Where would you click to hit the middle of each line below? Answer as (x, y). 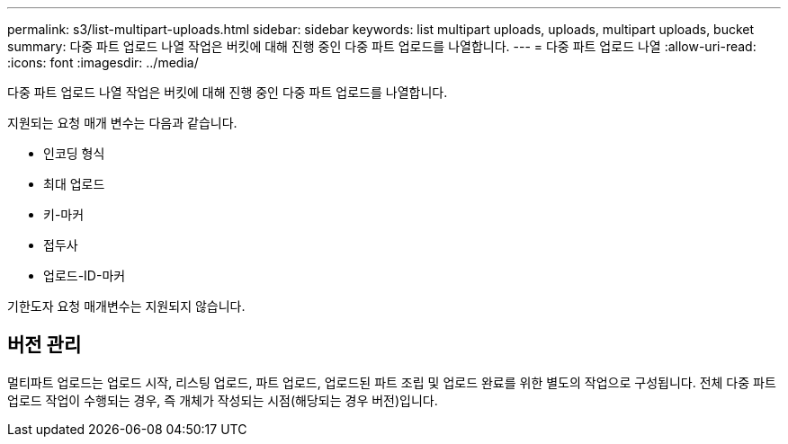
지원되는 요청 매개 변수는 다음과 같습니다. (122, 123)
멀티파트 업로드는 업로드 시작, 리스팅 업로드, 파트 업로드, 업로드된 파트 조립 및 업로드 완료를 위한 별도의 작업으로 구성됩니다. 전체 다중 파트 (392, 382)
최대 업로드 (74, 184)
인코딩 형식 (74, 153)
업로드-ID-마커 (85, 275)
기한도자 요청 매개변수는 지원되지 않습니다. (126, 306)
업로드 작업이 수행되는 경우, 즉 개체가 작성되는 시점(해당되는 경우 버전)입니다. (223, 400)
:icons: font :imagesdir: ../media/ (103, 62)
